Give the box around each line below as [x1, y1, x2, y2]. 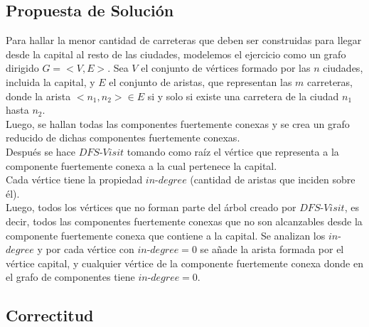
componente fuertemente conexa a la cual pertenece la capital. [6, 158, 277, 173]
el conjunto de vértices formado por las [141, 60, 311, 75]
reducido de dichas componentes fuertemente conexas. [6, 130, 240, 145]
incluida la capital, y [6, 74, 95, 89]
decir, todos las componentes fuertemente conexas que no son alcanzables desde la [6, 213, 363, 228]
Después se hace [6, 144, 75, 159]
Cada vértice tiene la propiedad [6, 172, 143, 187]
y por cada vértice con [37, 242, 134, 257]
